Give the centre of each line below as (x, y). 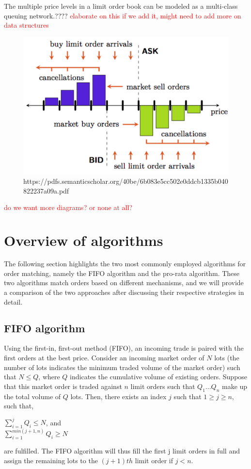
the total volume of (32, 396)
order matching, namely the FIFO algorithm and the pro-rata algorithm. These (122, 273)
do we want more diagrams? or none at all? (68, 207)
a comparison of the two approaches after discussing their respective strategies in (124, 292)
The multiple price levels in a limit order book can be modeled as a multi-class (121, 6)
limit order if (154, 460)
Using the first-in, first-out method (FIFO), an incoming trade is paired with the (124, 348)
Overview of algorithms (84, 240)
